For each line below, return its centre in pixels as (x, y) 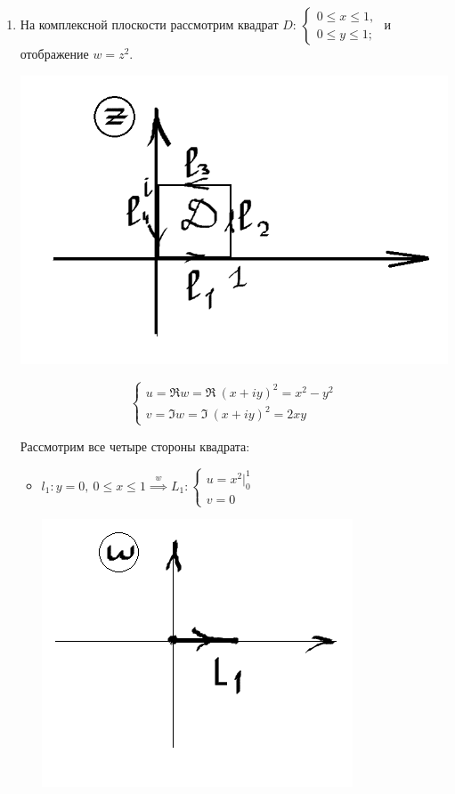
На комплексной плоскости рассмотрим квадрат (149, 24)
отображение (54, 53)
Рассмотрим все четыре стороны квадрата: (135, 446)
